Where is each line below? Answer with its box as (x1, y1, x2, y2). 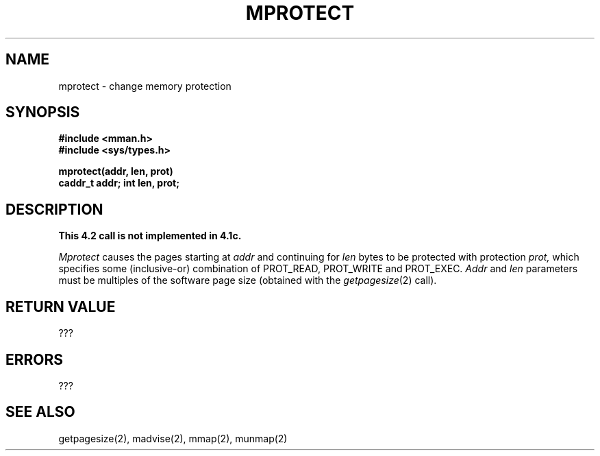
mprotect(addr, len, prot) (58, 165, 173, 178)
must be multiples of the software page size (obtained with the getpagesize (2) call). (58, 274, 437, 287)
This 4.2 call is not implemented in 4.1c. (58, 230, 242, 242)
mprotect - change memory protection (58, 80, 232, 92)
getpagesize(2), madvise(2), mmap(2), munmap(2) (58, 432, 288, 444)
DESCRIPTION (5, 200, 103, 218)
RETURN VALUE (5, 298, 116, 315)
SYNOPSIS (5, 104, 80, 121)
